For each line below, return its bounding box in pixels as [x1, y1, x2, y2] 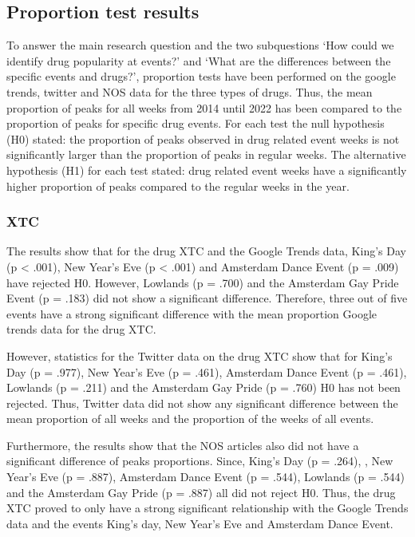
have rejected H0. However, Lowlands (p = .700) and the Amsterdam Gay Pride [6, 274, 399, 290]
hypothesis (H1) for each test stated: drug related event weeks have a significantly [6, 161, 407, 178]
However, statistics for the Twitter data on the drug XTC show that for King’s [6, 347, 393, 364]
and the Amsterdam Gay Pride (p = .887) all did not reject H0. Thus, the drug [6, 484, 396, 500]
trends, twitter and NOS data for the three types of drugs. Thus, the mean [6, 83, 373, 100]
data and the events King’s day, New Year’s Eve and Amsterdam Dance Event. [6, 515, 393, 531]
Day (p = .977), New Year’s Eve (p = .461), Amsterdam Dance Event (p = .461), [6, 363, 407, 380]
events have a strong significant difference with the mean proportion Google [6, 305, 377, 322]
